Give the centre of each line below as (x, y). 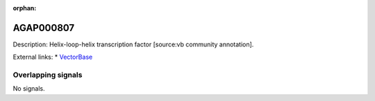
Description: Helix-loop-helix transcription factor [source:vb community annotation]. (133, 44)
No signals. (29, 89)
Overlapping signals (48, 75)
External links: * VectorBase (53, 57)
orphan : (25, 8)
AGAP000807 (44, 28)
